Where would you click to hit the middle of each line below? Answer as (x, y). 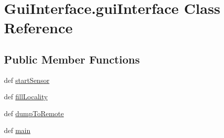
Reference (38, 28)
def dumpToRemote (34, 113)
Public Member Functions (72, 59)
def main (17, 130)
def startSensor (27, 80)
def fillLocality (26, 97)
